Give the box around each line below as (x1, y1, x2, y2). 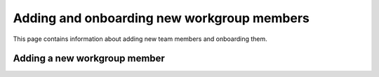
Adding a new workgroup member (13, 53, 165, 65)
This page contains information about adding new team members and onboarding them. (13, 35, 268, 43)
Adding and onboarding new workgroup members (13, 10, 310, 26)
